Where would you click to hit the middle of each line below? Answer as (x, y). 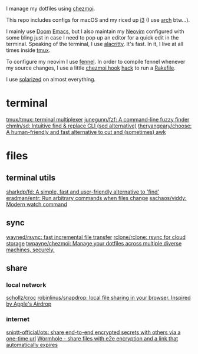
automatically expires (32, 345)
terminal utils (31, 177)
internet (18, 319)
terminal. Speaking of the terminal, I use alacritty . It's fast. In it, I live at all (95, 44)
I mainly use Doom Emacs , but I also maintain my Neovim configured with (95, 31)
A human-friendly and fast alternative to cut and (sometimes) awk (86, 132)
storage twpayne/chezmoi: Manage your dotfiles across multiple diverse (94, 243)
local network (26, 285)
